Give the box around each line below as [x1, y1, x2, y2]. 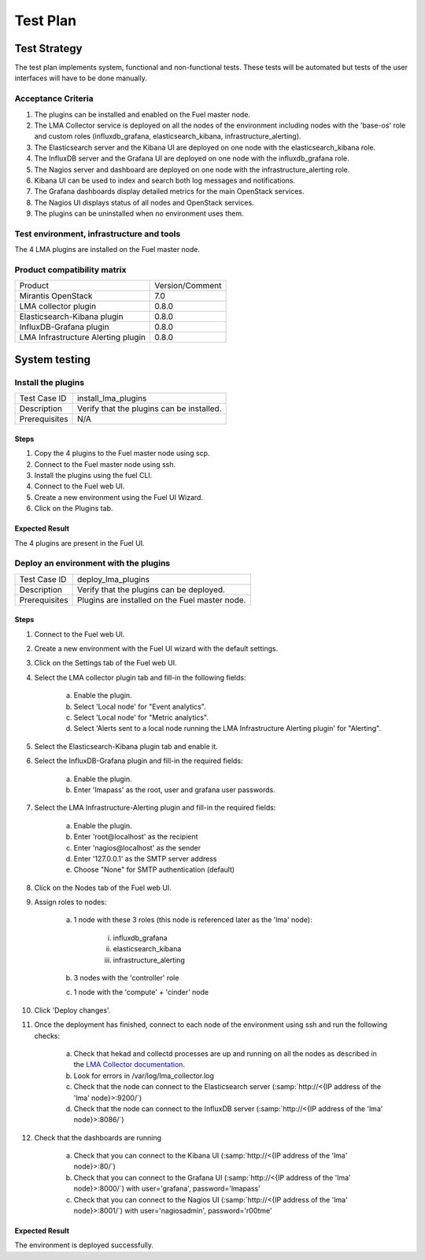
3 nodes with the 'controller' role [73, 973, 179, 983]
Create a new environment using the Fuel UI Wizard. [34, 492, 204, 502]
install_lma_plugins [76, 393, 147, 404]
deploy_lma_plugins [76, 573, 150, 584]
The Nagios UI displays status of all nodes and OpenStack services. [34, 198, 255, 207]
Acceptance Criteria [14, 93, 94, 104]
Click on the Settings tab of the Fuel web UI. [34, 658, 177, 668]
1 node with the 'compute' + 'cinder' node [73, 988, 209, 997]
